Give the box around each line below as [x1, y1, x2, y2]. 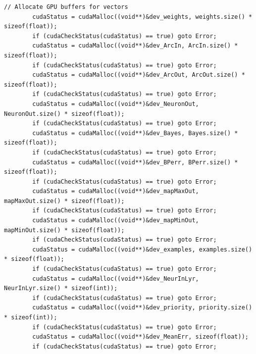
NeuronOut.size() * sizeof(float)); [4, 110, 125, 117]
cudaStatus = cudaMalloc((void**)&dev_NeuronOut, [32, 100, 199, 107]
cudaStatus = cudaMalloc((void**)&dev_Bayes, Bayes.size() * [32, 129, 238, 137]
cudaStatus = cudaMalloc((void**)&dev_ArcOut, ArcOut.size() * [32, 71, 245, 79]
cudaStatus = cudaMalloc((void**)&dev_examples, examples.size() [32, 246, 253, 253]
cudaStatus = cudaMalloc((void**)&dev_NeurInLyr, [32, 275, 199, 282]
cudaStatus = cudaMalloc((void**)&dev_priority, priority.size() [32, 304, 253, 311]
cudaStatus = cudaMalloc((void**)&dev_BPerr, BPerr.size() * [32, 158, 238, 166]
